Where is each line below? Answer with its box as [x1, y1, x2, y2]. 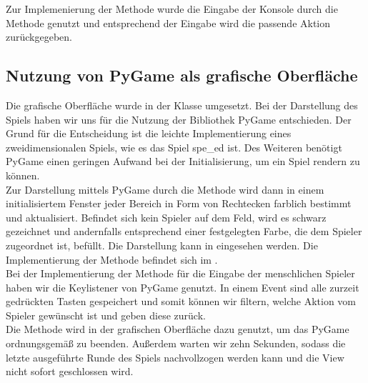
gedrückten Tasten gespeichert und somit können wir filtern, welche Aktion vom [6, 294, 356, 309]
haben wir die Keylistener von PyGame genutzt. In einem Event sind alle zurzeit [6, 279, 359, 294]
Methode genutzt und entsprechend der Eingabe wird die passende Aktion [6, 15, 331, 30]
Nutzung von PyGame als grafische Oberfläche [6, 64, 358, 86]
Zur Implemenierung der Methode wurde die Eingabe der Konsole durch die [6, 1, 338, 16]
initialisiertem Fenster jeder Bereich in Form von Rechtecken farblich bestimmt [6, 196, 352, 211]
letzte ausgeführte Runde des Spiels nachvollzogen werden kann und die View [6, 349, 344, 364]
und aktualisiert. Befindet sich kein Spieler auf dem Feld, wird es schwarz [6, 209, 327, 224]
